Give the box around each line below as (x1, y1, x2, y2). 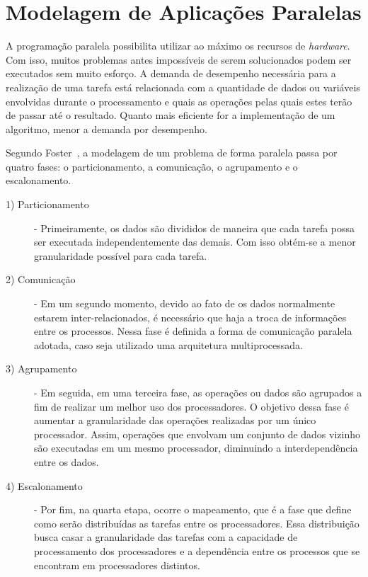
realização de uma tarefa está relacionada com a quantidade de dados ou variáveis (6, 79, 360, 94)
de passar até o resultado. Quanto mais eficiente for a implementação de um (6, 108, 335, 122)
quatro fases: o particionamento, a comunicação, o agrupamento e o (6, 159, 298, 173)
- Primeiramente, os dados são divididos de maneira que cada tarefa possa (34, 220, 355, 235)
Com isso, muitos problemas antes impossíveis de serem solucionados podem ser (6, 52, 352, 67)
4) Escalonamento (6, 478, 83, 493)
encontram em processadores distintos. (34, 557, 200, 572)
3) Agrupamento (6, 361, 77, 376)
